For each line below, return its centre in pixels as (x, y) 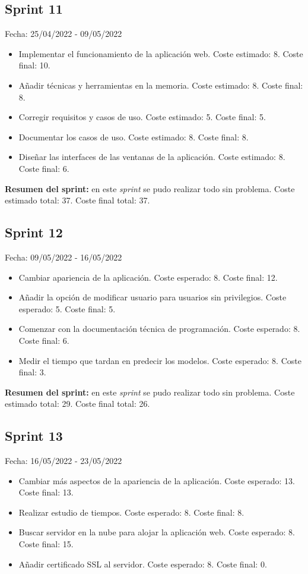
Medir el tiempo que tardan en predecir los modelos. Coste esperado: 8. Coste (160, 360)
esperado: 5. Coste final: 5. (67, 308)
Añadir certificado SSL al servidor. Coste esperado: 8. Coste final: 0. (143, 564)
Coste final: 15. (46, 544)
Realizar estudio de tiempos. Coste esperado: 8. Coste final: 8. (131, 512)
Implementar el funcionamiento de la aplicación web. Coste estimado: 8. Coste (161, 53)
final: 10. (34, 65)
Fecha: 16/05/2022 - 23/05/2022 (63, 461)
